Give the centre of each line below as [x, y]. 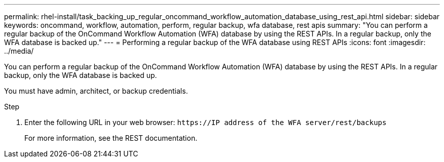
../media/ [19, 51]
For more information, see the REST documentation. [111, 138]
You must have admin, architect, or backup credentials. [96, 91]
